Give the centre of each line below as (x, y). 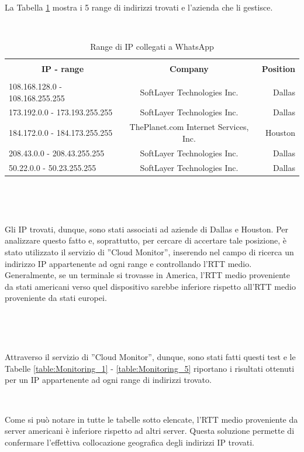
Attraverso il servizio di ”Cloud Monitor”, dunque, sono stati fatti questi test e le (150, 357)
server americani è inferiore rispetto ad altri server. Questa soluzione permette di (150, 431)
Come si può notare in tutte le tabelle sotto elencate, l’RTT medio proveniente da (151, 419)
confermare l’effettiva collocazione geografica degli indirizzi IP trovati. (129, 442)
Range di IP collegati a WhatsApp (152, 46)
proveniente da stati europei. (56, 298)
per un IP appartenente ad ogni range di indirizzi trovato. (108, 380)
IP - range (63, 68)
